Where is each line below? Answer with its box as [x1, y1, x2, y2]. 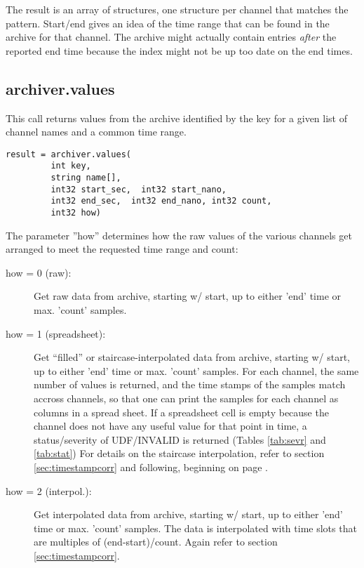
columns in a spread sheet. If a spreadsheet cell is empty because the [34, 404, 329, 419]
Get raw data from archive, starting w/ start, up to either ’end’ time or [34, 289, 342, 303]
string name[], [50, 173, 121, 183]
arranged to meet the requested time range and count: [6, 242, 238, 256]
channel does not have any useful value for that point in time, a [34, 418, 307, 433]
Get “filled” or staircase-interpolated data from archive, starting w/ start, [34, 350, 351, 364]
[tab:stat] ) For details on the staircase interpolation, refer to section [34, 446, 325, 461]
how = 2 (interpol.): [6, 483, 92, 498]
